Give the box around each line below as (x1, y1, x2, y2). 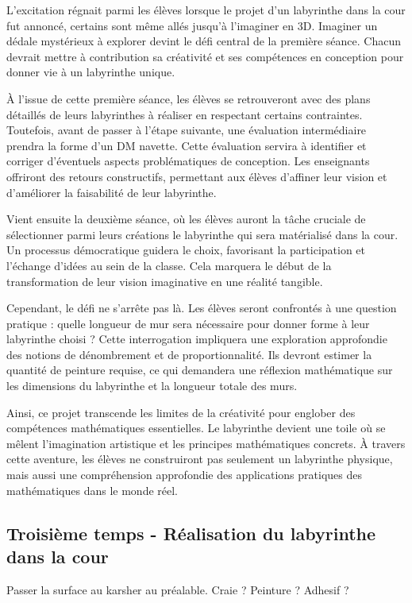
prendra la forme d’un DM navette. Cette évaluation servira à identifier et (6, 137, 367, 153)
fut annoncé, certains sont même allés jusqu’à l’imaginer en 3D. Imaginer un (6, 17, 378, 33)
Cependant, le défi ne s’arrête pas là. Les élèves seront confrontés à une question (6, 300, 397, 316)
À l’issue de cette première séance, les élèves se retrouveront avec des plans (6, 90, 371, 106)
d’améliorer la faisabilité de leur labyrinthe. (6, 184, 217, 200)
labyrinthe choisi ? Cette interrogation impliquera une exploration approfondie (6, 330, 387, 347)
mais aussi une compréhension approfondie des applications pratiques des (6, 466, 362, 483)
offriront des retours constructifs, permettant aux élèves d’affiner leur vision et (6, 168, 387, 184)
